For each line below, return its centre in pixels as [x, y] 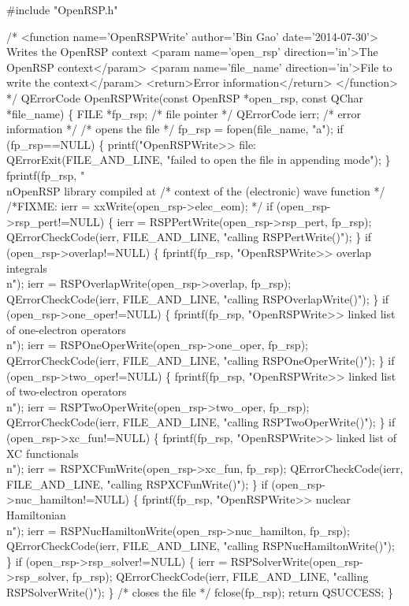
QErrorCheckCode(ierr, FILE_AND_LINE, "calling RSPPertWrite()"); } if [189, 237]
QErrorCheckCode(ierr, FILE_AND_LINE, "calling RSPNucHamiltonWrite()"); [201, 546]
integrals [27, 268]
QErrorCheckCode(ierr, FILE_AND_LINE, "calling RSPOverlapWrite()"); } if [198, 298]
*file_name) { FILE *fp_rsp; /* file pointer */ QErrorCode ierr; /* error [184, 113]
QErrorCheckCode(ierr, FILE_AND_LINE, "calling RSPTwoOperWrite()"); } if [201, 422]
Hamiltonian [36, 515]
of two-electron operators [67, 391]
